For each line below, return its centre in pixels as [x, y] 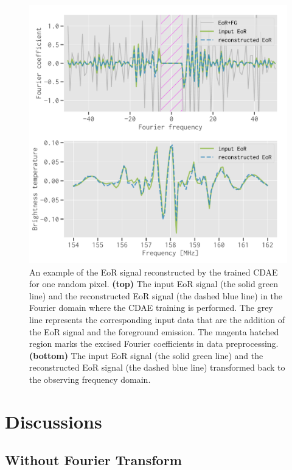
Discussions [54, 421]
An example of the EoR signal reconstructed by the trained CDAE [154, 272]
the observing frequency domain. [90, 379]
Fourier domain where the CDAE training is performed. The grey [151, 308]
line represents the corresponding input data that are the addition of [157, 319]
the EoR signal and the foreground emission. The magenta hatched [154, 331]
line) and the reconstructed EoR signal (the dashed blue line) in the [156, 295]
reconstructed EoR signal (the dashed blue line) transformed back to [157, 367]
